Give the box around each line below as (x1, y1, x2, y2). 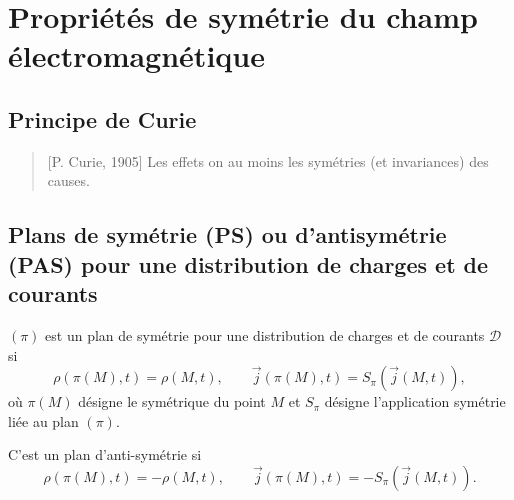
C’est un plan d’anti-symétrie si (8, 444, 202, 465)
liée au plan (8, 410, 79, 431)
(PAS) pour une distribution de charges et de (8, 248, 489, 279)
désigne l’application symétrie (324, 391, 506, 412)
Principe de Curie (8, 103, 197, 134)
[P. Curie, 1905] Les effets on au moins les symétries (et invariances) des (47, 150, 489, 171)
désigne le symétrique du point (78, 391, 266, 412)
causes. (47, 170, 90, 191)
